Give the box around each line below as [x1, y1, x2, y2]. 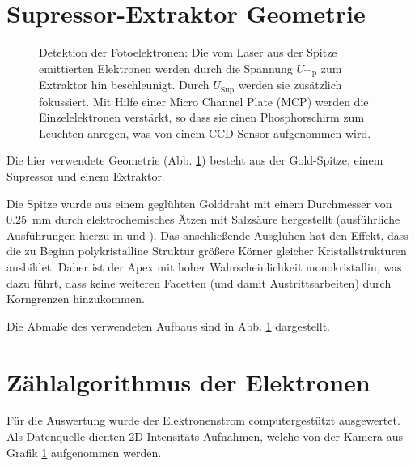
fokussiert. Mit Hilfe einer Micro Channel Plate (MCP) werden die [39, 92, 369, 109]
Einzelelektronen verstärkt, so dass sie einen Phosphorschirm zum [39, 109, 365, 126]
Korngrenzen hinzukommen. [6, 290, 145, 307]
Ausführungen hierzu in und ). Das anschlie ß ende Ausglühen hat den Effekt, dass [6, 226, 409, 243]
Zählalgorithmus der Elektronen [6, 365, 371, 398]
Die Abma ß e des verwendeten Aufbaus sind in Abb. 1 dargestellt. [6, 317, 330, 334]
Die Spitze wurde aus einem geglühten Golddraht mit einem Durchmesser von [6, 195, 392, 212]
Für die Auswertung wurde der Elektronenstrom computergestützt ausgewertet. [6, 412, 400, 429]
